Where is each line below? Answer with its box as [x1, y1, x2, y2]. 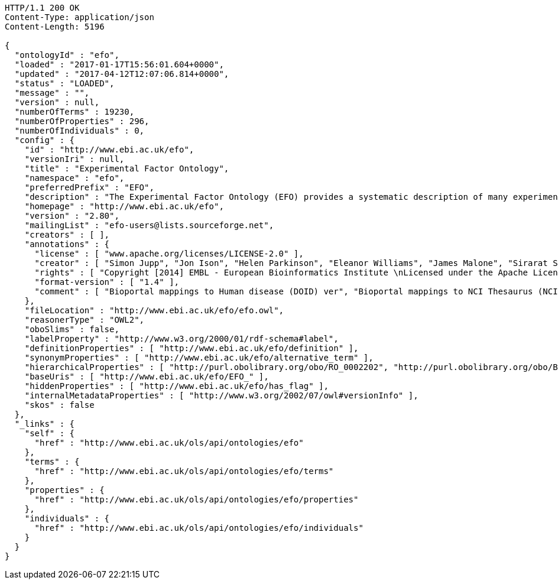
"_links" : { [14, 419, 75, 429]
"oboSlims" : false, [24, 325, 119, 334]
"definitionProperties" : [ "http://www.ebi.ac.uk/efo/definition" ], [24, 343, 359, 353]
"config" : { [14, 135, 75, 145]
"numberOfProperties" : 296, [14, 116, 150, 126]
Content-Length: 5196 [5, 22, 105, 31]
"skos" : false [24, 400, 95, 410]
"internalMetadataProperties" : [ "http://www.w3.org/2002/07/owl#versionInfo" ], [24, 391, 418, 400]
